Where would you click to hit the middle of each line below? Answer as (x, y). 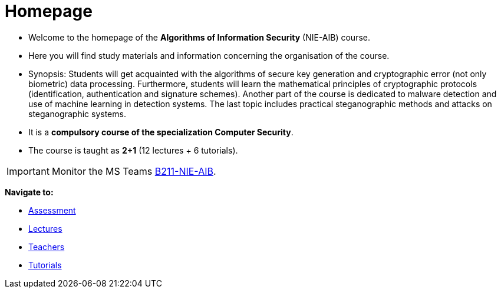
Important (28, 171)
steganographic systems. (77, 114)
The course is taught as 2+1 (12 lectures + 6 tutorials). (133, 150)
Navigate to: (29, 192)
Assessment (52, 210)
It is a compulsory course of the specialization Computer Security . (161, 132)
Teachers (47, 247)
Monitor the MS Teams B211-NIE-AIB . (134, 171)
